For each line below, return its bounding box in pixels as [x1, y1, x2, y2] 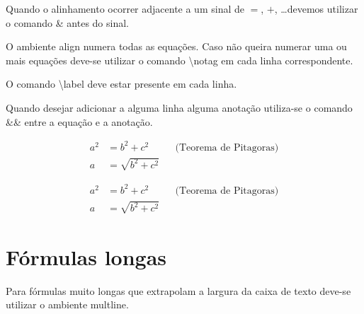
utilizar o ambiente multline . [6, 297, 129, 312]
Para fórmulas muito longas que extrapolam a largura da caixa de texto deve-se [6, 283, 351, 298]
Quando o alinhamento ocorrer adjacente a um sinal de [6, 1, 244, 16]
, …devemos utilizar [274, 1, 358, 16]
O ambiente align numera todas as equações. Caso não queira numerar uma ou [6, 39, 347, 54]
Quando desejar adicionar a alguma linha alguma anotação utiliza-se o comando [6, 100, 353, 115]
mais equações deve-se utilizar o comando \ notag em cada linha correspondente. [6, 52, 353, 67]
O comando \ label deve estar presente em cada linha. [6, 76, 237, 91]
